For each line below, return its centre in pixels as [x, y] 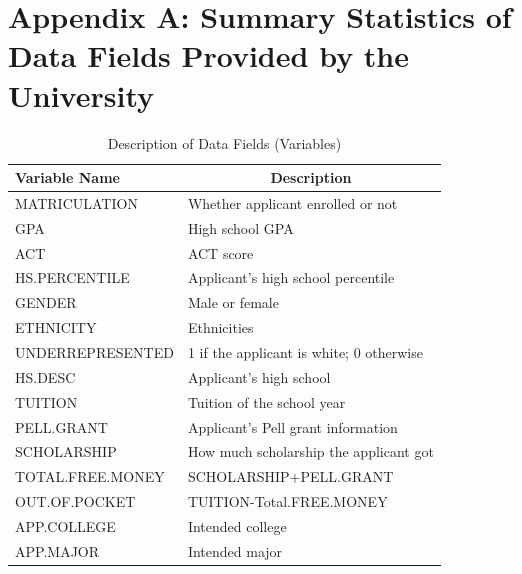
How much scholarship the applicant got [310, 451]
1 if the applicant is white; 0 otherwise [305, 352]
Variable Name [67, 177]
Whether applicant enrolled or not [292, 202]
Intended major [235, 550]
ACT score [220, 252]
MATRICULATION [76, 202]
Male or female [233, 302]
